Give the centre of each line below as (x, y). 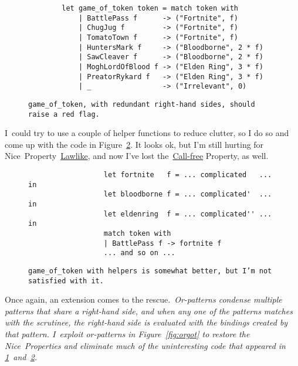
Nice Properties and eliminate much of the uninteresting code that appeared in (145, 345)
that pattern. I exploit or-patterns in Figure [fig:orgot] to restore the (127, 334)
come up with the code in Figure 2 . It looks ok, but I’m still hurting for (134, 144)
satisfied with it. (66, 281)
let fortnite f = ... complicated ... (188, 175)
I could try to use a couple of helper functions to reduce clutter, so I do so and (147, 133)
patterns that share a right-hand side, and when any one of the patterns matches (149, 311)
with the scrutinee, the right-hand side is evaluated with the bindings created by (146, 322)
